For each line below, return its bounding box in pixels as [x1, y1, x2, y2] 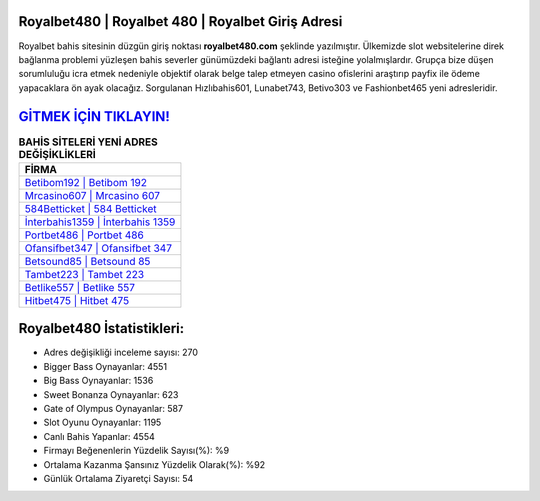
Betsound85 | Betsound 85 [24, 254, 151, 268]
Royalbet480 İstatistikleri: [18, 320, 185, 337]
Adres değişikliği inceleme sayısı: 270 [43, 346, 199, 359]
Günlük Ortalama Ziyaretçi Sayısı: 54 [43, 473, 194, 484]
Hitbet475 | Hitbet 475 [24, 293, 130, 307]
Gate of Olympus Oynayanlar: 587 [43, 403, 184, 415]
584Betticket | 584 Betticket [24, 201, 157, 215]
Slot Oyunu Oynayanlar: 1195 [43, 416, 162, 429]
